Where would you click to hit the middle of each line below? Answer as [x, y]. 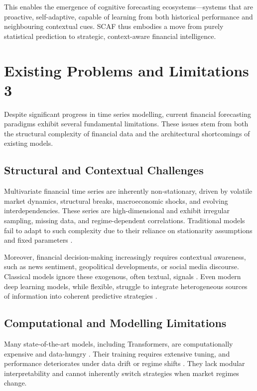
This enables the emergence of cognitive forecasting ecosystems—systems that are [129, 6]
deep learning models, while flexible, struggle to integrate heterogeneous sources [126, 286]
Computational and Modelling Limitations [115, 323]
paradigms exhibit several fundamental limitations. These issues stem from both [126, 124]
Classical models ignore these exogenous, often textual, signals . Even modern [123, 276]
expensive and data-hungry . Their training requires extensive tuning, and [117, 353]
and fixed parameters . [38, 240]
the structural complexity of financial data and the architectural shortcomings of [127, 133]
